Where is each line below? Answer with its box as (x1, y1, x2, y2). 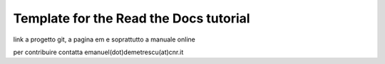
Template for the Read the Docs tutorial (13, 11, 250, 26)
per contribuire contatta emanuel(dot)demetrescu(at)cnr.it (13, 48, 184, 56)
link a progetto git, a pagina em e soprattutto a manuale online (13, 35, 195, 44)
